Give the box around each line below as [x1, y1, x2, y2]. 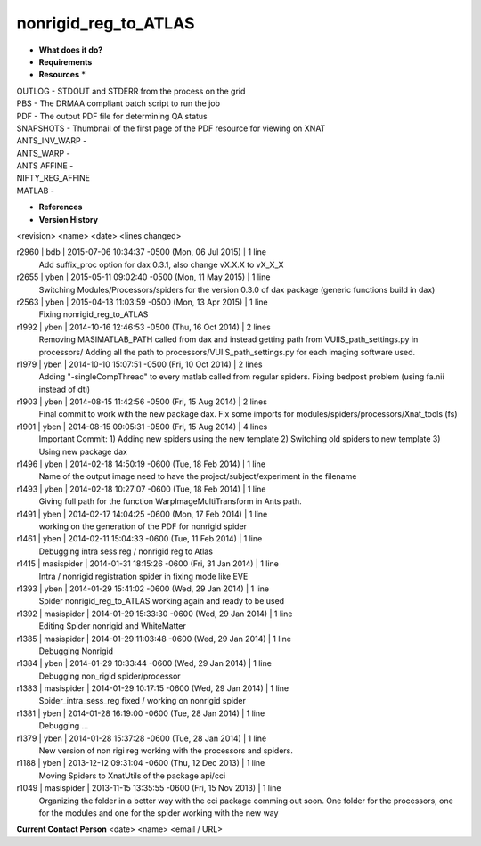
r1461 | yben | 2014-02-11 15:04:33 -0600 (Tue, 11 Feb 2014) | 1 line [16, 533, 263, 544]
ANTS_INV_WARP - [16, 135, 87, 146]
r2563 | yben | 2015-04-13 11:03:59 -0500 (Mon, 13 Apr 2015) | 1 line [16, 297, 268, 307]
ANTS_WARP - [16, 148, 70, 159]
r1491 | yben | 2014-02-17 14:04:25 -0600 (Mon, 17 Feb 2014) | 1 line [16, 508, 268, 519]
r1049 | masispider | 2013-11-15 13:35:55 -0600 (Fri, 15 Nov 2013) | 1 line [16, 783, 281, 793]
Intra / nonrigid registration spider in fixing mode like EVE [38, 571, 249, 582]
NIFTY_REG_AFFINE [16, 173, 91, 183]
